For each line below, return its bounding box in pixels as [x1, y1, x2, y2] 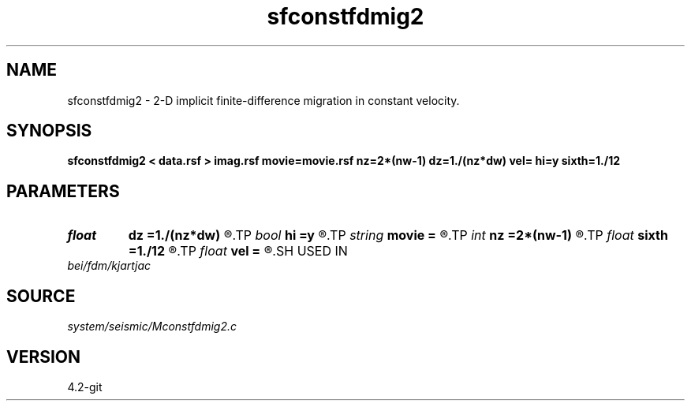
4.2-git [67, 379, 103, 394]
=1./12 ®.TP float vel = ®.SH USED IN [128, 243, 348, 260]
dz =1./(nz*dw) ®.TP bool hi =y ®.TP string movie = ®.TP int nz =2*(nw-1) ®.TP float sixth [128, 227, 668, 244]
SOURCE [6, 286, 76, 306]
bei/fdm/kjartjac [67, 259, 151, 273]
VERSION [6, 346, 81, 367]
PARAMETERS [6, 181, 120, 201]
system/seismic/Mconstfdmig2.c [67, 319, 237, 334]
